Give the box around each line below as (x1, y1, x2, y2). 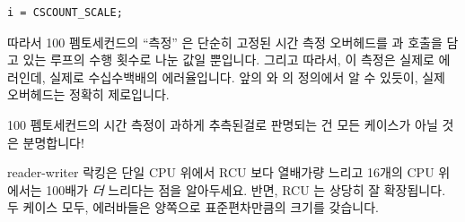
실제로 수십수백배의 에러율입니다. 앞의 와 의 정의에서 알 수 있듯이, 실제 (49, 67, 445, 86)
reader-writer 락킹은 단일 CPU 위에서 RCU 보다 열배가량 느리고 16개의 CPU (7, 163, 434, 182)
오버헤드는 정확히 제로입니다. (7, 85, 170, 104)
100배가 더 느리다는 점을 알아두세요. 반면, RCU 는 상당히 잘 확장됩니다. (46, 180, 446, 199)
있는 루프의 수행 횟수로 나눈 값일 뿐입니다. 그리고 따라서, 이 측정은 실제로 (22, 50, 434, 69)
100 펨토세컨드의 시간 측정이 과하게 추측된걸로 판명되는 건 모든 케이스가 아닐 (7, 115, 438, 133)
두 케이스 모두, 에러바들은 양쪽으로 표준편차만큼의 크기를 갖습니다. (7, 198, 379, 217)
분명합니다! (22, 132, 84, 151)
